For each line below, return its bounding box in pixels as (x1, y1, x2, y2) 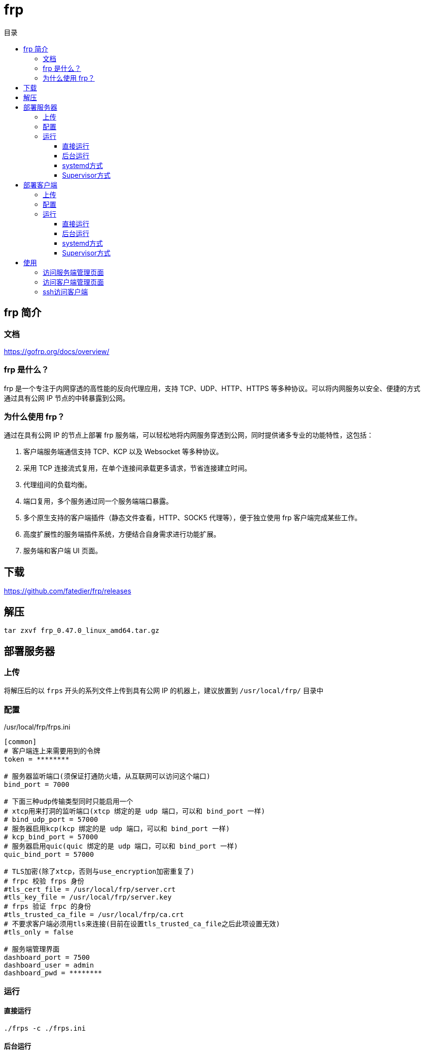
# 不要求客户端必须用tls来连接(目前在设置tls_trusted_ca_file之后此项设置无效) (4, 920, 280, 928)
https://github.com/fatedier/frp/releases (4, 587, 131, 595)
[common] (4, 738, 37, 746)
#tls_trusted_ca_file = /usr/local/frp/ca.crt (4, 911, 184, 919)
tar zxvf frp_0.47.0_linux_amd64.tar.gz (4, 627, 160, 635)
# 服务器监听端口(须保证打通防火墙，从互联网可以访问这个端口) (4, 772, 211, 781)
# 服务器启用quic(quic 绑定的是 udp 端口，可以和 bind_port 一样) (4, 842, 238, 850)
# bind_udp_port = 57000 (4, 816, 98, 824)
